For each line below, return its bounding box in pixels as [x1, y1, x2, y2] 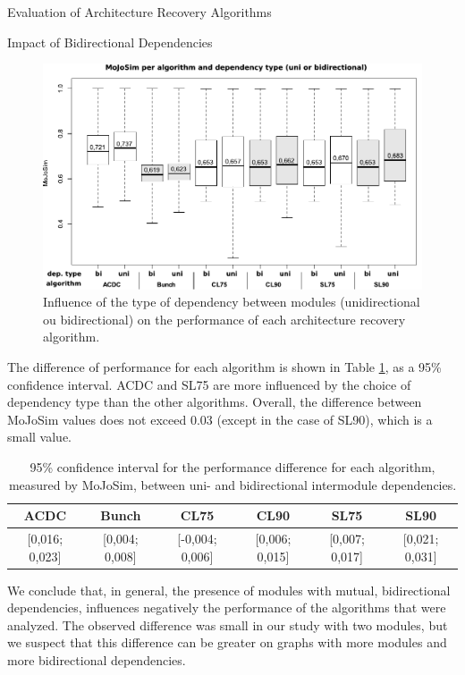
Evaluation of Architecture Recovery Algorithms [7, 3, 272, 21]
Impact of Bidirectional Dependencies [7, 32, 213, 51]
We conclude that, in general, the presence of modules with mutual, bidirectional [7, 580, 451, 599]
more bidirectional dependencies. [7, 651, 186, 670]
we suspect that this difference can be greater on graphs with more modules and [7, 633, 447, 652]
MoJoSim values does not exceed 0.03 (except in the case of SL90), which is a [7, 409, 433, 428]
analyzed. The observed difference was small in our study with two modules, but [7, 615, 448, 634]
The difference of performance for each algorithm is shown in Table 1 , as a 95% [7, 358, 442, 375]
